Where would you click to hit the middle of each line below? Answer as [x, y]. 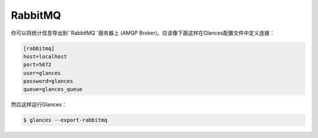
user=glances [42, 73]
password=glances [48, 81]
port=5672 [37, 65]
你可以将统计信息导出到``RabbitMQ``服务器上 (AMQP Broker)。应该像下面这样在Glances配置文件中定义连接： [143, 33]
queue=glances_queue [53, 89]
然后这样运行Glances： [39, 105]
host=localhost [45, 56]
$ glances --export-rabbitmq [65, 120]
